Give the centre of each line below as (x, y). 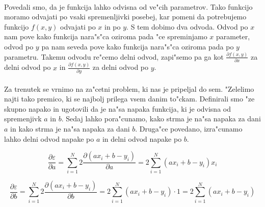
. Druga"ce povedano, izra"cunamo (189, 128)
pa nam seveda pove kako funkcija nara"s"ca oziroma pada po (138, 46)
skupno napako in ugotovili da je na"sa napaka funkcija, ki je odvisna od (117, 108)
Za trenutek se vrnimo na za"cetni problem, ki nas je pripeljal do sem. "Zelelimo (129, 88)
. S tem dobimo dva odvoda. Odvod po (187, 26)
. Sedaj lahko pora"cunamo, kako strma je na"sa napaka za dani (161, 119)
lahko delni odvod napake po (49, 138)
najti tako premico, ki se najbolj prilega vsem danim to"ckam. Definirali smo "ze (129, 99)
